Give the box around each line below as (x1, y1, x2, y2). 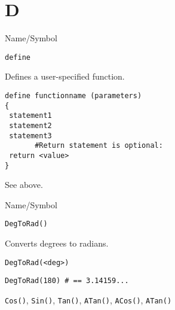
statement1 (9, 111, 52, 120)
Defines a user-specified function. (5, 70, 125, 83)
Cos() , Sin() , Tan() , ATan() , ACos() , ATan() (5, 293, 172, 306)
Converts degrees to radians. (5, 237, 109, 250)
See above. (5, 178, 43, 191)
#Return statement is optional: (35, 141, 163, 150)
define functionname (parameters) (5, 91, 142, 100)
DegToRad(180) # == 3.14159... (5, 276, 129, 285)
